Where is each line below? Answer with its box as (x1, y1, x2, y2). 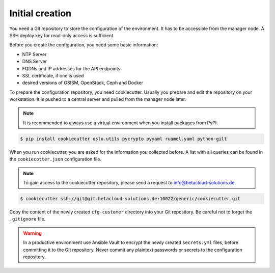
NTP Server (22, 51, 47, 57)
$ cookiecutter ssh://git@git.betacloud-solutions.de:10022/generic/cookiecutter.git (20, 196, 240, 201)
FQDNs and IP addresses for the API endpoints (22, 65, 121, 71)
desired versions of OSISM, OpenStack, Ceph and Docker (22, 79, 144, 86)
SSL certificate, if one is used (22, 72, 84, 78)
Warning (23, 230, 42, 236)
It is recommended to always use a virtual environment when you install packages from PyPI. (23, 120, 218, 126)
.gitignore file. (9, 216, 46, 222)
